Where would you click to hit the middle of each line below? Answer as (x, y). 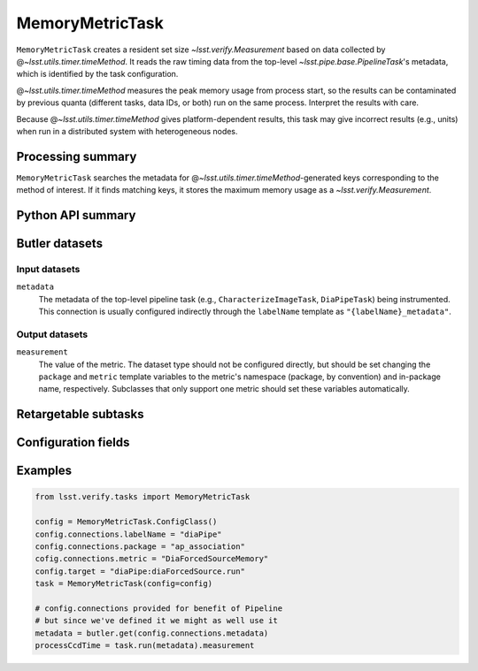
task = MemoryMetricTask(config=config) (123, 584)
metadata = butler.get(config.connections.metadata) (152, 633)
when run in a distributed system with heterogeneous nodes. (127, 131)
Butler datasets (60, 244)
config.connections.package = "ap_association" (140, 547)
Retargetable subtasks (81, 414)
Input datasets (48, 269)
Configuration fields (73, 442)
